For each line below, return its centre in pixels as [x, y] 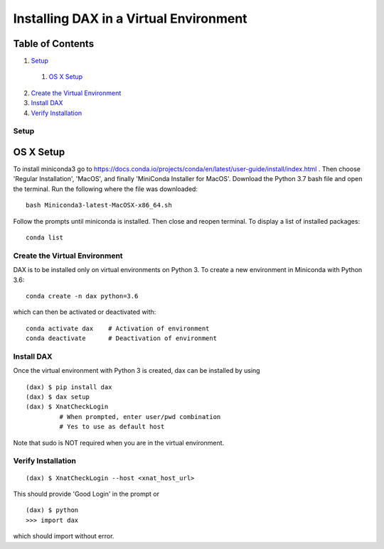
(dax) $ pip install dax [69, 387]
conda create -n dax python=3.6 [82, 296]
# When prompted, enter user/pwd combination [140, 417]
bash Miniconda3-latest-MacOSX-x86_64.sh [99, 205]
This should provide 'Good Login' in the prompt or [86, 494]
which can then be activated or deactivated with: [85, 312]
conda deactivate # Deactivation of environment [121, 338]
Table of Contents [54, 44]
